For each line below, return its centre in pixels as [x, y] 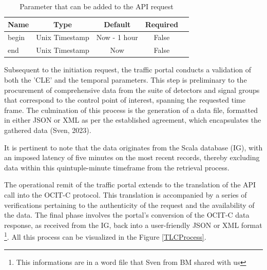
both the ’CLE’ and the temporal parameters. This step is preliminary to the [126, 79]
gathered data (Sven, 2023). [48, 130]
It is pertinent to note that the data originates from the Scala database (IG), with [133, 147]
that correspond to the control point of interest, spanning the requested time [125, 100]
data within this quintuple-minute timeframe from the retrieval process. [117, 167]
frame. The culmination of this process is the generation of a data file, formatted [131, 110]
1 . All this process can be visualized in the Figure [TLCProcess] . [105, 236]
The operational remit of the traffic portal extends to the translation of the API [130, 185]
